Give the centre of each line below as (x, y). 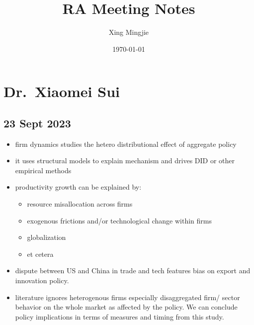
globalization (46, 237)
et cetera (40, 254)
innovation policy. (42, 280)
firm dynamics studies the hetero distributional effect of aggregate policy (126, 144)
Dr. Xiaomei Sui (62, 91)
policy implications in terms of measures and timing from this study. (120, 316)
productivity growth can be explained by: (78, 187)
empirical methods (43, 170)
